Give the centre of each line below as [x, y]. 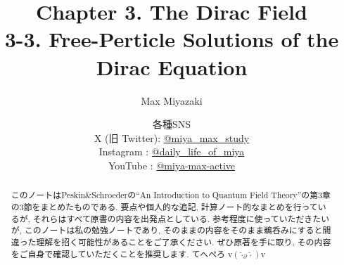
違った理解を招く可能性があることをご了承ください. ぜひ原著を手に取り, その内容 [171, 241]
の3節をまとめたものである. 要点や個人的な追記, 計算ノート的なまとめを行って [164, 206]
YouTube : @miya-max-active [172, 165]
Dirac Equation [172, 66]
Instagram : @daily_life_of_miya [172, 151]
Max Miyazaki [172, 100]
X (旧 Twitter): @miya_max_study [172, 137]
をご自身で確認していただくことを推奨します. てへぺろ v [122, 253]
